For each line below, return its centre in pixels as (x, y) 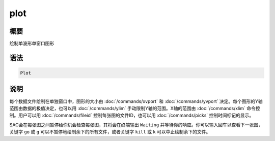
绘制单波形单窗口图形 (32, 44)
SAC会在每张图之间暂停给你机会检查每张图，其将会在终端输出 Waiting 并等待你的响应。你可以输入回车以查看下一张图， (136, 125)
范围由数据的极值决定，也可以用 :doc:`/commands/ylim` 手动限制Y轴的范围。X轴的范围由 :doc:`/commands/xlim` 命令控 (135, 108)
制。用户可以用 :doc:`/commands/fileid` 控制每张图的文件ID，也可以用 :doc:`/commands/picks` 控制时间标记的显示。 (132, 115)
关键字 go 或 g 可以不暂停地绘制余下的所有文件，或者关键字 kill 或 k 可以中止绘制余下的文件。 (110, 132)
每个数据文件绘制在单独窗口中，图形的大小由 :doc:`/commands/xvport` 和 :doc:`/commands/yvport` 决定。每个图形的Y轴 (136, 101)
